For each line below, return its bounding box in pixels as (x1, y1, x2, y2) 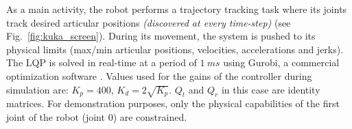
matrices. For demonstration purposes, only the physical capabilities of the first (6, 96, 340, 111)
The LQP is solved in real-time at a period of (6, 55, 197, 70)
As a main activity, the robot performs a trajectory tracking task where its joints (6, 2, 347, 16)
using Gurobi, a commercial (223, 55, 340, 70)
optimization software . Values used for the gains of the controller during (6, 68, 312, 83)
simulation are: (6, 82, 69, 96)
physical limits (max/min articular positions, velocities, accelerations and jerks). (6, 42, 344, 56)
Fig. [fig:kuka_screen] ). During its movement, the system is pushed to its (6, 29, 316, 43)
